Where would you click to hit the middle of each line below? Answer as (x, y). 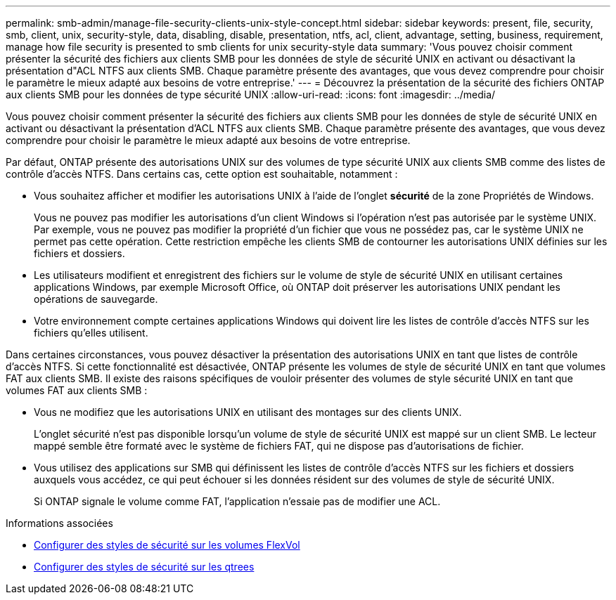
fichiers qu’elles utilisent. (91, 333)
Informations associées (59, 523)
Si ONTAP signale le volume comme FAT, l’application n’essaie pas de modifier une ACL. (237, 501)
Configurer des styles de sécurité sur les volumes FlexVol (167, 545)
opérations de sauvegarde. (96, 299)
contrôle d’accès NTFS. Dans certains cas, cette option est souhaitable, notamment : (202, 174)
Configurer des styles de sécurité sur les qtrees (144, 567)
